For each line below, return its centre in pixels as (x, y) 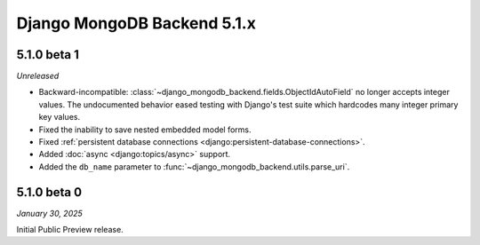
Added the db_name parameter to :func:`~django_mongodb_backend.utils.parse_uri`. (194, 166)
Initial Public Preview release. (70, 230)
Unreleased (38, 76)
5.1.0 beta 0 (49, 192)
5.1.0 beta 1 (48, 55)
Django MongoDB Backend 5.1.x (136, 23)
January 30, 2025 (50, 213)
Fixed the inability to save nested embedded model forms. (145, 130)
